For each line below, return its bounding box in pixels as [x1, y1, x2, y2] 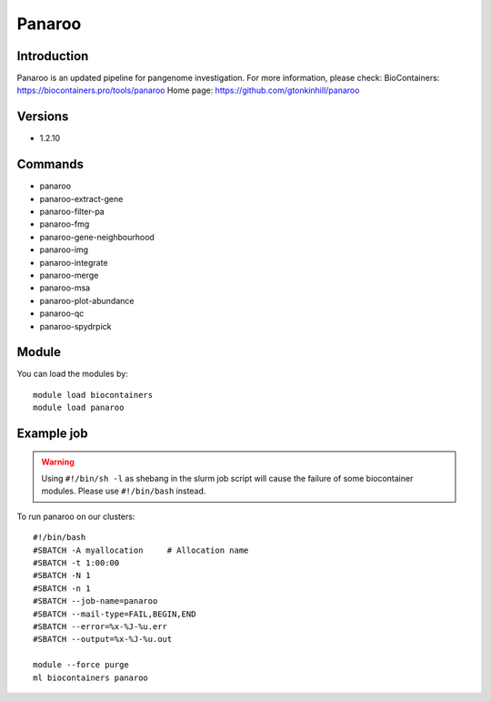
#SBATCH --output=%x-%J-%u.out [33, 634, 173, 645]
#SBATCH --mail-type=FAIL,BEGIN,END [33, 608, 196, 619]
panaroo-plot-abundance [39, 295, 135, 306]
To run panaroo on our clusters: [16, 511, 135, 522]
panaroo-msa [39, 282, 91, 293]
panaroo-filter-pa [39, 206, 105, 218]
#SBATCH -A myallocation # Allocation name [33, 544, 249, 555]
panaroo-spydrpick [39, 320, 112, 331]
